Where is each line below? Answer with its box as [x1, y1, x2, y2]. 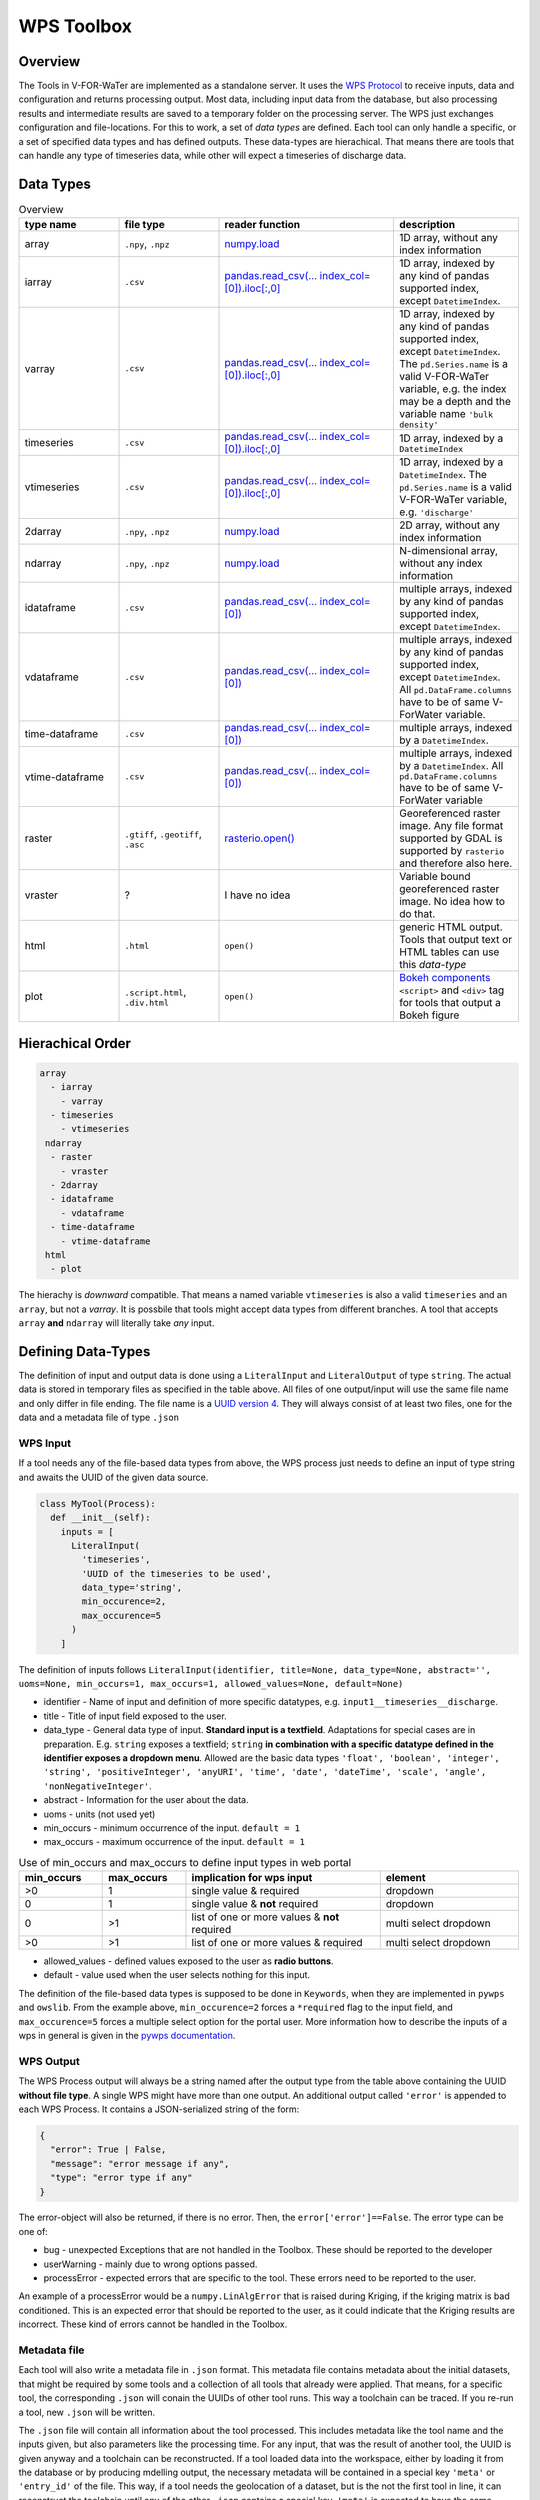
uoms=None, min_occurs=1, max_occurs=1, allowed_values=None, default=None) [18, 1678, 404, 1690]
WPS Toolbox [18, 15, 133, 37]
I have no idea [224, 888, 291, 902]
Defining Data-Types [18, 1343, 151, 1360]
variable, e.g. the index [398, 382, 507, 396]
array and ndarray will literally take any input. [18, 1317, 215, 1329]
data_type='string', [81, 1582, 183, 1594]
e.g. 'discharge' [398, 505, 474, 519]
